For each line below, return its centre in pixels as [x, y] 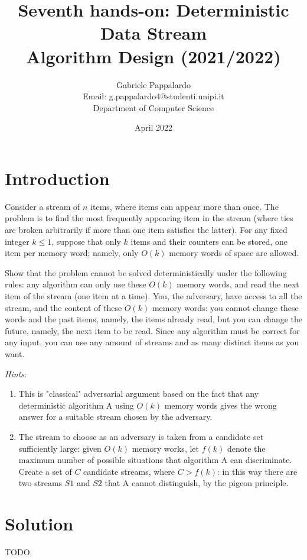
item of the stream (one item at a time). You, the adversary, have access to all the [153, 295]
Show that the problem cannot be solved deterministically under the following [146, 272]
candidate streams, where [129, 471]
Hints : [16, 373]
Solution [39, 524]
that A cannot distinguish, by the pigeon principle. [197, 483]
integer [17, 241]
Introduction [57, 178]
